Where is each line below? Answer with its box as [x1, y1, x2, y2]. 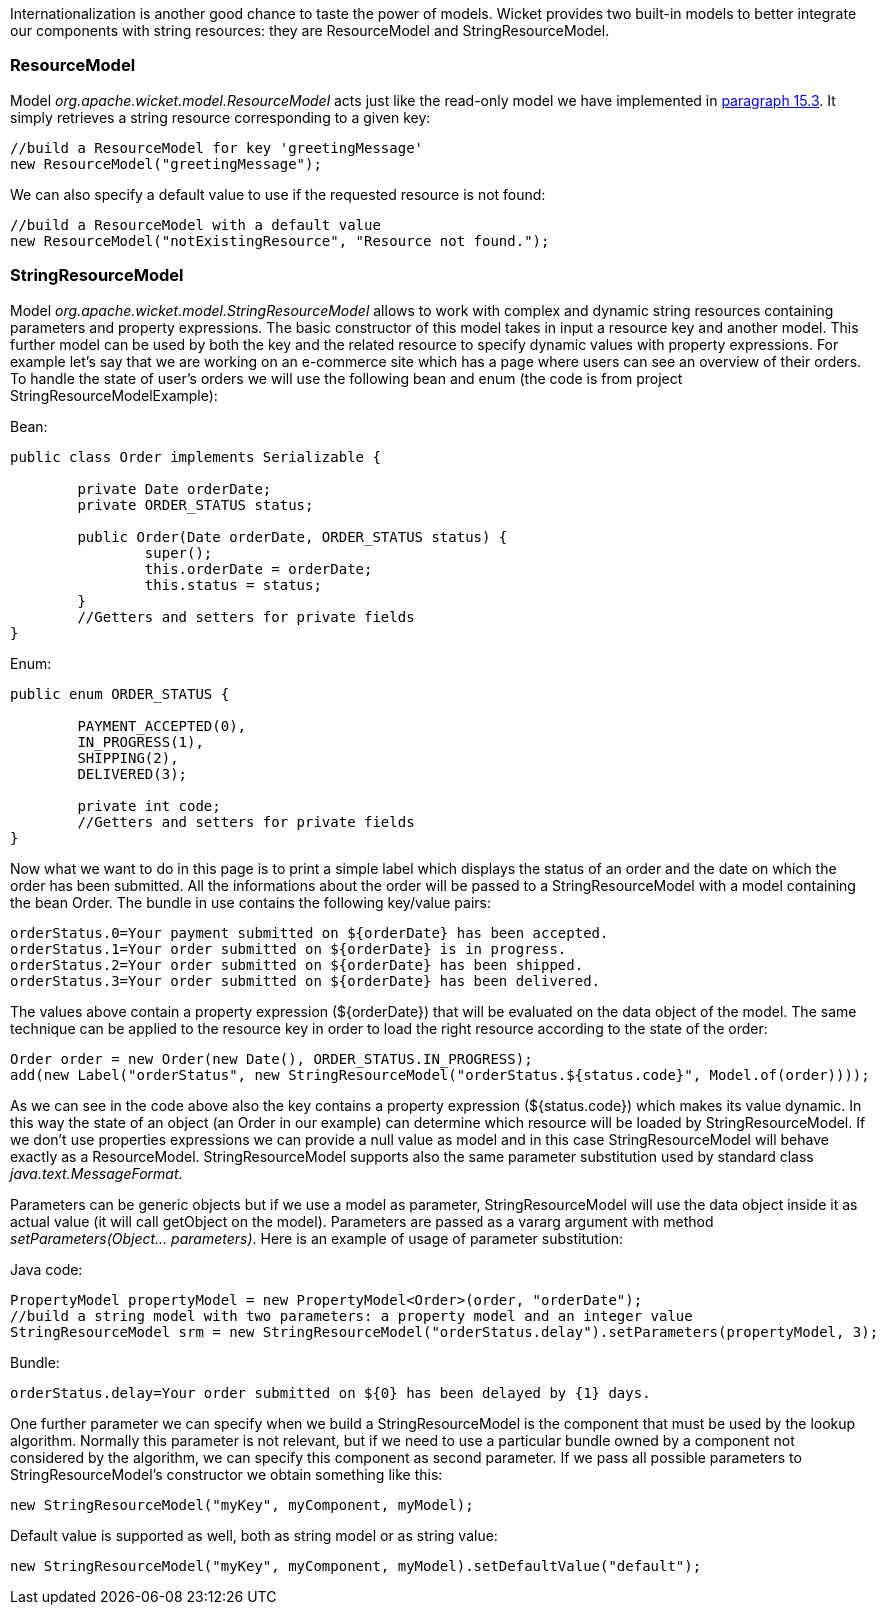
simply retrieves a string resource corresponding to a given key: [10, 108, 431, 126]
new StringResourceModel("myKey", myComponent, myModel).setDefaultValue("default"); [10, 1557, 702, 1574]
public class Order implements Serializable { [10, 448, 381, 465]
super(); [144, 544, 213, 561]
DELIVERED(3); [77, 765, 188, 782]
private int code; [77, 797, 221, 814]
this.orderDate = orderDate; [144, 560, 373, 577]
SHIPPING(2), [77, 749, 179, 766]
